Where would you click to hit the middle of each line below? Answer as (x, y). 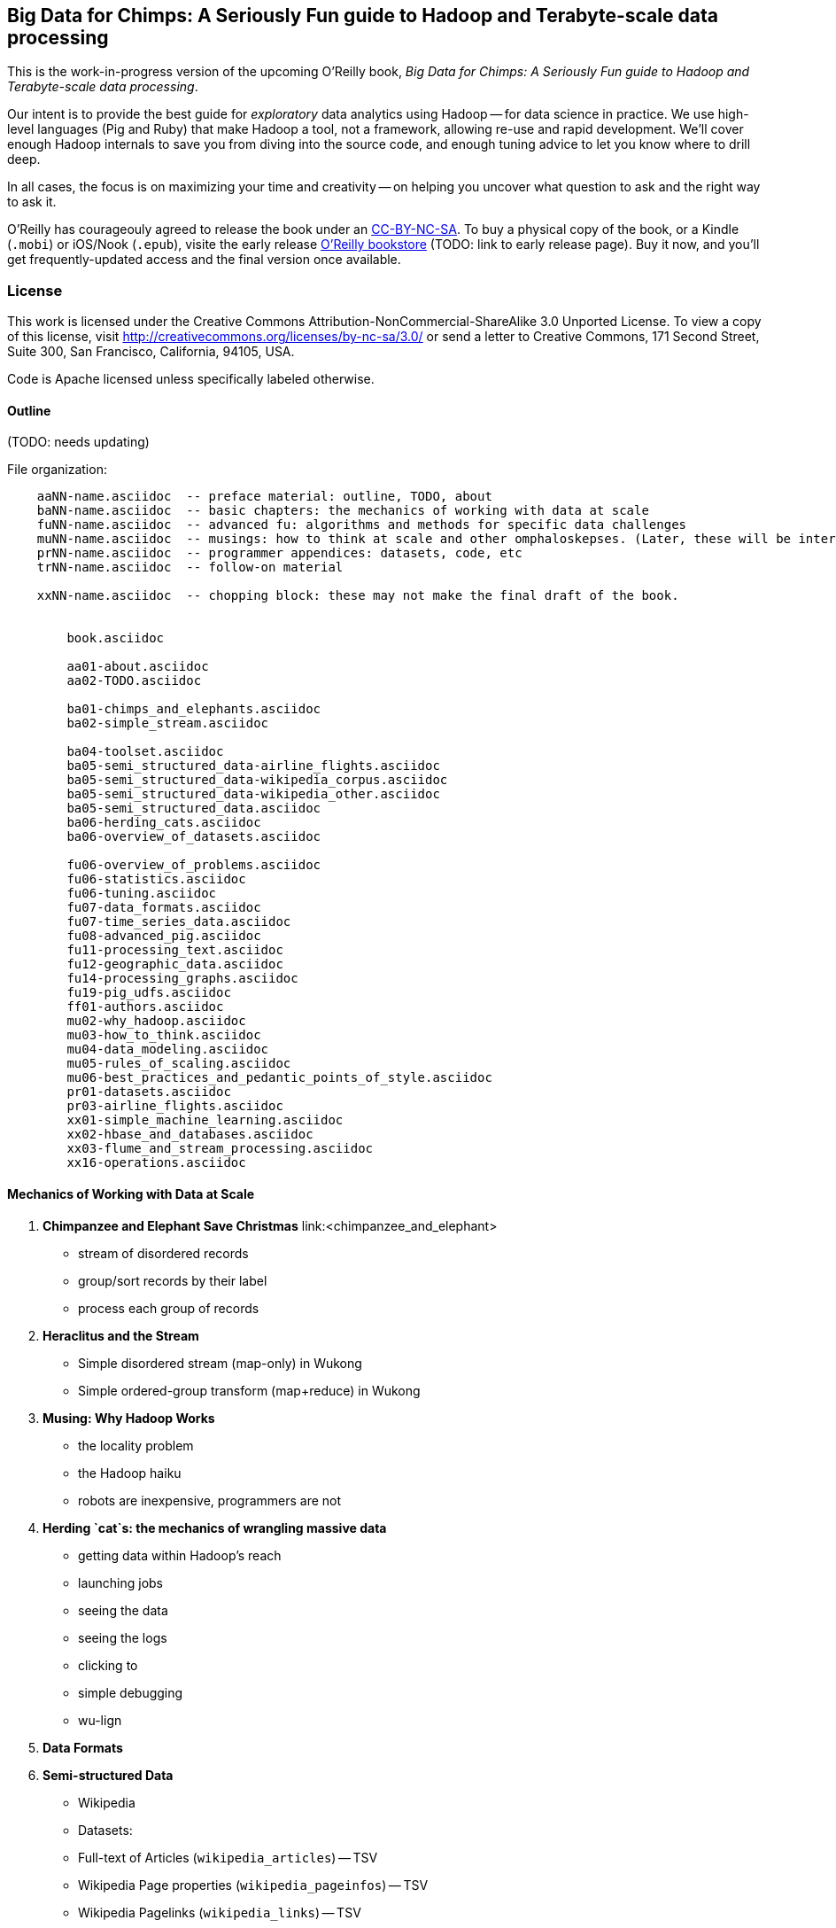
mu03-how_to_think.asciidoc (164, 1035)
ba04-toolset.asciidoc (145, 752)
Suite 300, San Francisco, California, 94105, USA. (151, 352)
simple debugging (131, 1692)
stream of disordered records (163, 1253)
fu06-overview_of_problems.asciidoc (194, 865)
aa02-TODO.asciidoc (134, 681)
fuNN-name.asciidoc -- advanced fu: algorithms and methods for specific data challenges (362, 525)
